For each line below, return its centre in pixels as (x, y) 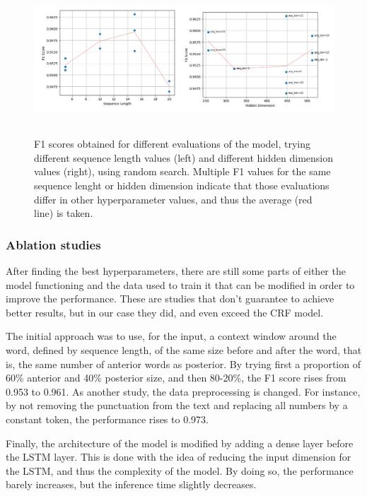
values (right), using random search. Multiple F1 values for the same (182, 171)
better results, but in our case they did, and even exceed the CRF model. (165, 312)
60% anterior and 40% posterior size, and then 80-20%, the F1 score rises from (176, 378)
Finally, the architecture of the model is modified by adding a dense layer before (180, 443)
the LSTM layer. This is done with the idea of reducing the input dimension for (179, 457)
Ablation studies (53, 244)
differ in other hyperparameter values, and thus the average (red (173, 199)
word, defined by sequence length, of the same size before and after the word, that (184, 349)
